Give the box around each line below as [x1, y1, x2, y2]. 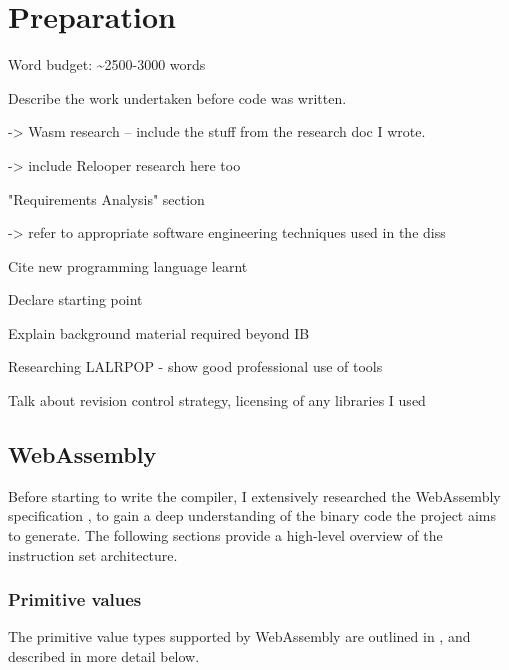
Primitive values [8, 587, 142, 612]
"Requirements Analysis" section [8, 188, 205, 209]
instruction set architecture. [8, 544, 178, 565]
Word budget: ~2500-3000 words [8, 54, 206, 75]
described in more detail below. [8, 646, 200, 667]
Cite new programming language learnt [8, 255, 248, 276]
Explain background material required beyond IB [8, 322, 310, 343]
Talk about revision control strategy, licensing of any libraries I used [8, 390, 426, 411]
